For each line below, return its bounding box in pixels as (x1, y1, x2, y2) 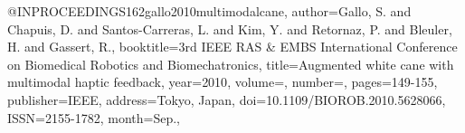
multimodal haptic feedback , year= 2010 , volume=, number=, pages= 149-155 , (7, 72, 438, 91)
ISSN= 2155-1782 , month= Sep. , (7, 108, 181, 127)
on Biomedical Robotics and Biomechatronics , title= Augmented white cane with (7, 54, 454, 73)
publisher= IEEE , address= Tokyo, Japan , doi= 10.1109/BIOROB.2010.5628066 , (7, 90, 446, 109)
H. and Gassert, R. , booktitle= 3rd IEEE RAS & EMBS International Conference (7, 37, 458, 56)
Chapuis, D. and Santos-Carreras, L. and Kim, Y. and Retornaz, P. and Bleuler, (7, 19, 452, 38)
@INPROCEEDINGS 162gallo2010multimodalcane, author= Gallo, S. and (7, 2, 412, 20)
